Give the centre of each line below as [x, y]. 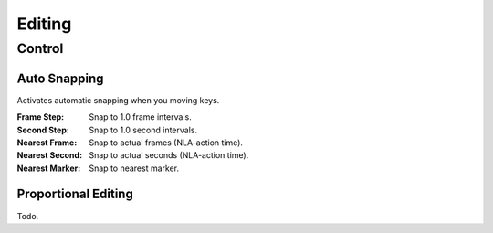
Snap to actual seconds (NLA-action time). [169, 155]
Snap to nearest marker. [134, 168]
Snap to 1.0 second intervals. [143, 130]
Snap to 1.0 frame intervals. [140, 117]
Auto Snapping [60, 78]
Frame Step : [41, 117]
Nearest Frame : [47, 143]
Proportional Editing [75, 194]
